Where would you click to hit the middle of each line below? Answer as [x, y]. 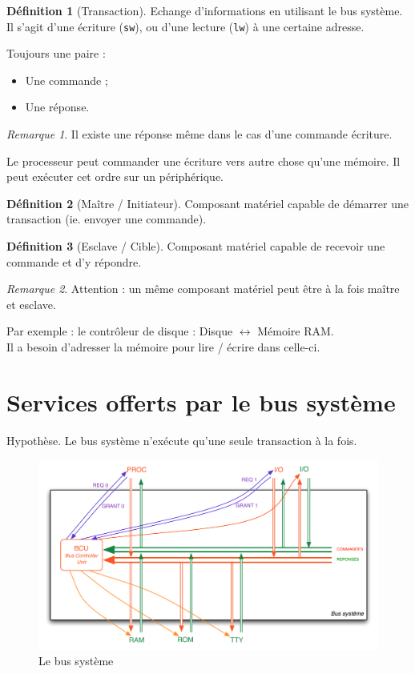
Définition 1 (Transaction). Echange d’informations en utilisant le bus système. [205, 10]
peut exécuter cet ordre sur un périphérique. [115, 177]
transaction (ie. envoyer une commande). [107, 219]
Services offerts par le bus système [201, 401]
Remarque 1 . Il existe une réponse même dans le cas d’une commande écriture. [199, 134]
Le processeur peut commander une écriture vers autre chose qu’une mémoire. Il [203, 160]
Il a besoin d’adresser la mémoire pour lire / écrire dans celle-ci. [163, 346]
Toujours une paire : [56, 53]
